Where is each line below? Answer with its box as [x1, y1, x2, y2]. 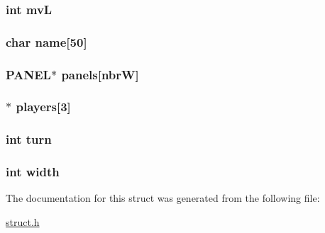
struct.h [6, 215, 40, 229]
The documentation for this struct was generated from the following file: [6, 191, 320, 205]
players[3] [16, 98, 71, 115]
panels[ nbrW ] [61, 65, 139, 83]
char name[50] [6, 33, 87, 50]
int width [6, 163, 60, 181]
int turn [6, 130, 52, 148]
